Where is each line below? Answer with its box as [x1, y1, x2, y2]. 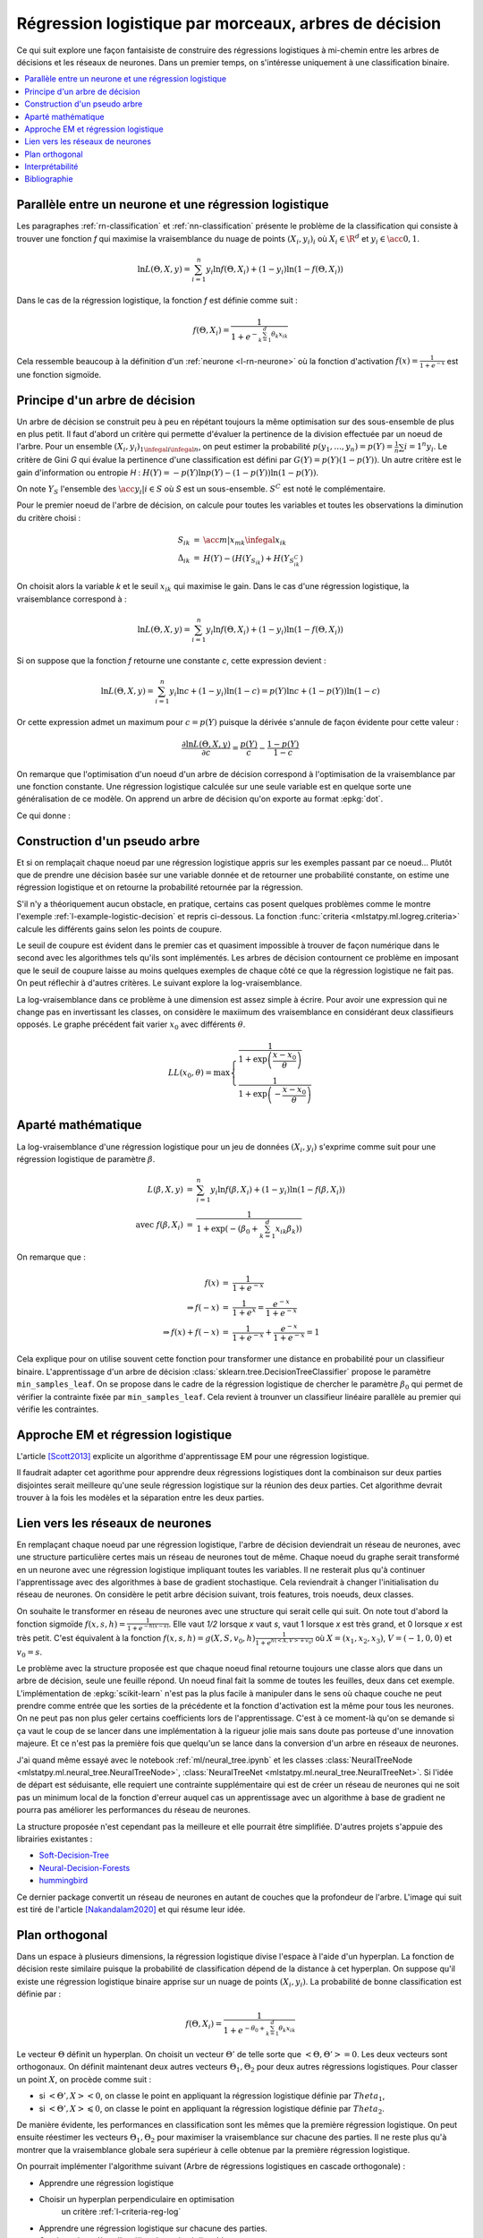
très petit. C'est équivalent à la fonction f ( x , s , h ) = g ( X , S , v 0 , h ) [16, 1632, 256, 1645]
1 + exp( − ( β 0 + [196, 1224, 258, 1235]
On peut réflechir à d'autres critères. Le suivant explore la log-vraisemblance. [16, 978, 303, 988]
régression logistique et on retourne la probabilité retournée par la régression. [16, 882, 303, 893]
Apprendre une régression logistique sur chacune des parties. [38, 2223, 267, 2234]
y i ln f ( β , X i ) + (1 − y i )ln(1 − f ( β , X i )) [210, 1184, 346, 1197]
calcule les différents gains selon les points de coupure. [16, 923, 223, 935]
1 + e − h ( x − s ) [126, 1623, 169, 1633]
